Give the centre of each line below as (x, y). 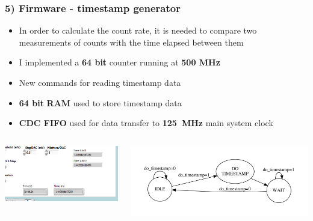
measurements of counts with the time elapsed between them (131, 42)
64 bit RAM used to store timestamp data (100, 102)
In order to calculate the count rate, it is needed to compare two (138, 30)
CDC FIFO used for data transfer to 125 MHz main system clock (146, 123)
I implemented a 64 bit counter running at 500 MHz (119, 62)
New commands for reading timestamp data (100, 82)
